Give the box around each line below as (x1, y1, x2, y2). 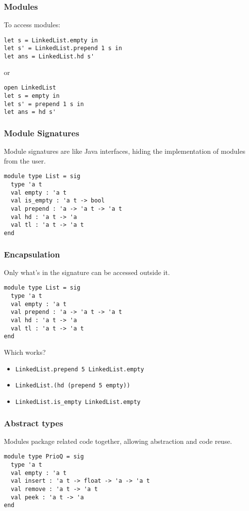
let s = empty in (4, 92, 60, 100)
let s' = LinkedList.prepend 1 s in (4, 45, 122, 52)
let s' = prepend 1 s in (4, 100, 84, 108)
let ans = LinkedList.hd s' (4, 53, 95, 60)
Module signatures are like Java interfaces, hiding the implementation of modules (4, 146, 246, 156)
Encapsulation (4, 248, 60, 260)
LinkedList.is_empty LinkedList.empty (15, 398, 141, 405)
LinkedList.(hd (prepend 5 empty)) (15, 382, 131, 389)
